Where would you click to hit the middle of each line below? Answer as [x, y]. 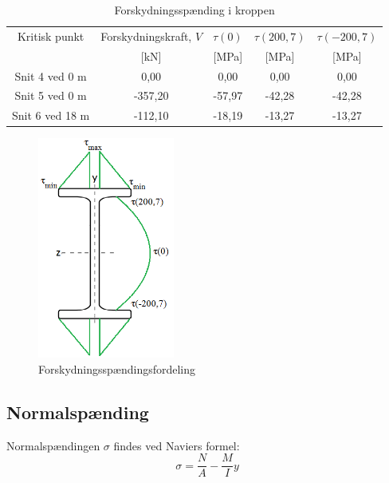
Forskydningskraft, [146, 36]
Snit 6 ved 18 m [51, 115]
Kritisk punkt [51, 36]
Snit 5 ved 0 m [51, 95]
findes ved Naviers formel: [177, 445]
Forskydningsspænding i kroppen [194, 10]
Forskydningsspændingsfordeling [117, 369]
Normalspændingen [53, 445]
